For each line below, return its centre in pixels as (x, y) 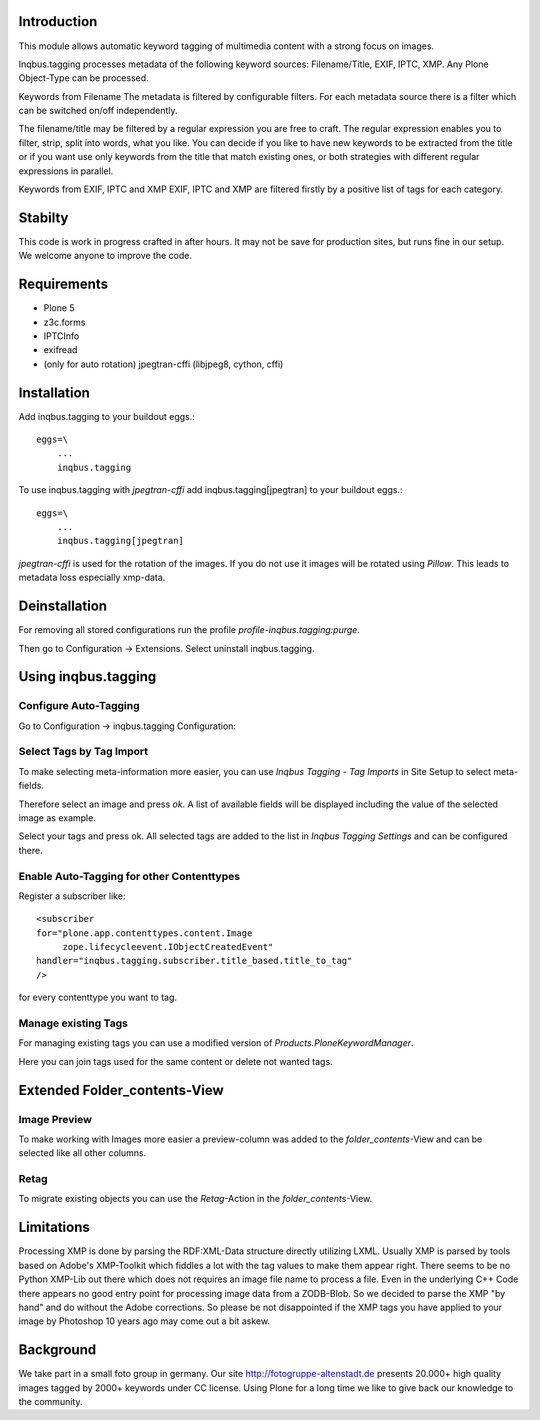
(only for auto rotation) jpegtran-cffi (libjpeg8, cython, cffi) (163, 364)
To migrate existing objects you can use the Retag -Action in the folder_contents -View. (195, 1199)
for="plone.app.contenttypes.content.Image (144, 933)
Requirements (63, 284)
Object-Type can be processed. (83, 78)
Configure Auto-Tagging (79, 706)
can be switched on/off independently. (98, 111)
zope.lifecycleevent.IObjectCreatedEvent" (168, 947)
